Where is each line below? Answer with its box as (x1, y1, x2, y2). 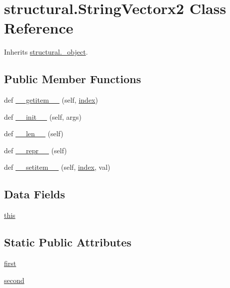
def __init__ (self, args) (4, 111, 81, 122)
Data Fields (4, 186, 65, 202)
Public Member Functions (4, 71, 141, 87)
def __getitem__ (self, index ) (4, 95, 98, 105)
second (4, 274, 24, 285)
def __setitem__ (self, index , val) (4, 162, 110, 172)
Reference (4, 18, 73, 38)
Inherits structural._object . (4, 47, 88, 57)
